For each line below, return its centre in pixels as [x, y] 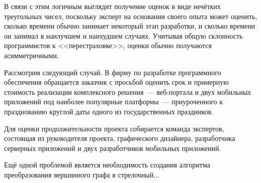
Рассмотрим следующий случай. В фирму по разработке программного [113, 72]
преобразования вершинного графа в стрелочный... [82, 174]
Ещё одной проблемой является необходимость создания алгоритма [107, 165]
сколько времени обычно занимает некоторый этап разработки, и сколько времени [129, 26]
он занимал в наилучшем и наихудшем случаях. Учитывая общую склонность [123, 35]
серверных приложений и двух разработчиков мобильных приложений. [113, 148]
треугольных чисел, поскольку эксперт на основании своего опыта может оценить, [131, 16]
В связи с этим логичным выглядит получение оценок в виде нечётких [112, 6]
